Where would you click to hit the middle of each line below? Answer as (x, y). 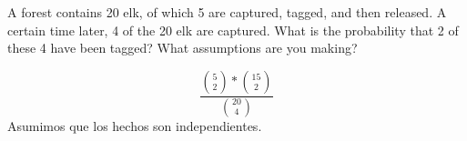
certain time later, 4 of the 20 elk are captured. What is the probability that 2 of (233, 30)
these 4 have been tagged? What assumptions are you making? (183, 48)
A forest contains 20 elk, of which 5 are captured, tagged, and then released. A (227, 12)
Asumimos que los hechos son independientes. (135, 125)
